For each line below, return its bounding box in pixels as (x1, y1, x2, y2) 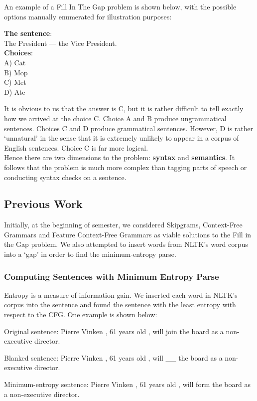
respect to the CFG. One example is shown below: (4, 309, 157, 320)
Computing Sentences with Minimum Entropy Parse (4, 270, 219, 282)
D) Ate (4, 86, 25, 97)
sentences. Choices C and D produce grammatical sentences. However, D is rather (4, 123, 254, 133)
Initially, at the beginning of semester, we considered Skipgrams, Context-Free (4, 219, 243, 230)
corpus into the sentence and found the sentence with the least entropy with (4, 299, 236, 310)
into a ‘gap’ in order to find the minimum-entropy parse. (4, 249, 176, 259)
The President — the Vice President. (4, 37, 117, 48)
